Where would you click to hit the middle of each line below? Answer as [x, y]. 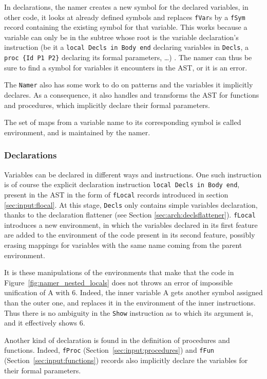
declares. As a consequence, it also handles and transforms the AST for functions [132, 95]
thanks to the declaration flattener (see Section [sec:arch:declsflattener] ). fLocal [130, 215]
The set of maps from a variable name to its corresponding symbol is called [123, 122]
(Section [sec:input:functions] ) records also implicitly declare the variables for [126, 360]
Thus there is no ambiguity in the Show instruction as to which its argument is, [129, 312]
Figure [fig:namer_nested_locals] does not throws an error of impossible [119, 282]
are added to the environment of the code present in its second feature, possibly [130, 235]
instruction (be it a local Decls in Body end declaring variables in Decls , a [127, 47]
